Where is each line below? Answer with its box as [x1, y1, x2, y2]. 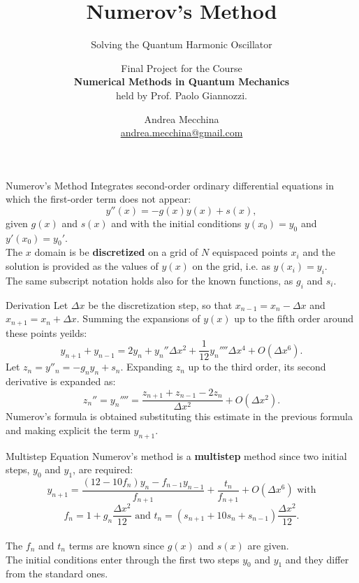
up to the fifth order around [234, 311, 354, 326]
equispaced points [212, 245, 288, 259]
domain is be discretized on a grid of [34, 245, 198, 259]
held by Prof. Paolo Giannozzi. [115, 87, 247, 102]
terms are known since [68, 538, 164, 553]
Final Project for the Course [121, 60, 242, 75]
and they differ [285, 552, 349, 566]
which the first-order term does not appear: [6, 192, 191, 206]
